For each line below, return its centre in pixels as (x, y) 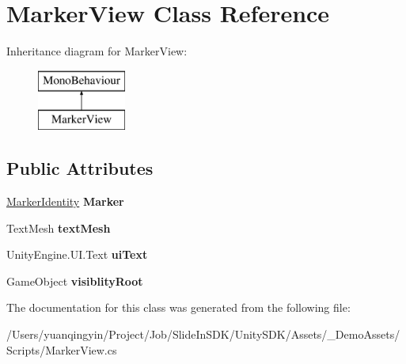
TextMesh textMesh (59, 227)
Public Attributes (80, 168)
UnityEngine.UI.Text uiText (77, 254)
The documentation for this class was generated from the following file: (178, 307)
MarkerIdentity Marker (65, 201)
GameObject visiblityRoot (75, 281)
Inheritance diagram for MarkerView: (97, 51)
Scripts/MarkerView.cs (62, 349)
